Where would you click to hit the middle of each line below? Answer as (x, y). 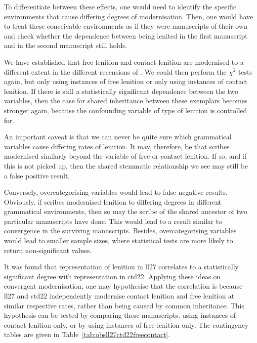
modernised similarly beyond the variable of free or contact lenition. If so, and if (126, 156)
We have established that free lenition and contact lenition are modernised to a (124, 62)
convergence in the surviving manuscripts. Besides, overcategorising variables (120, 231)
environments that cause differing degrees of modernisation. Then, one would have (128, 16)
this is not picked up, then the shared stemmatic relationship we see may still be (126, 165)
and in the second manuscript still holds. (65, 45)
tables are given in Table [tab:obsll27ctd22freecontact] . (87, 334)
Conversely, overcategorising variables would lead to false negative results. (116, 192)
